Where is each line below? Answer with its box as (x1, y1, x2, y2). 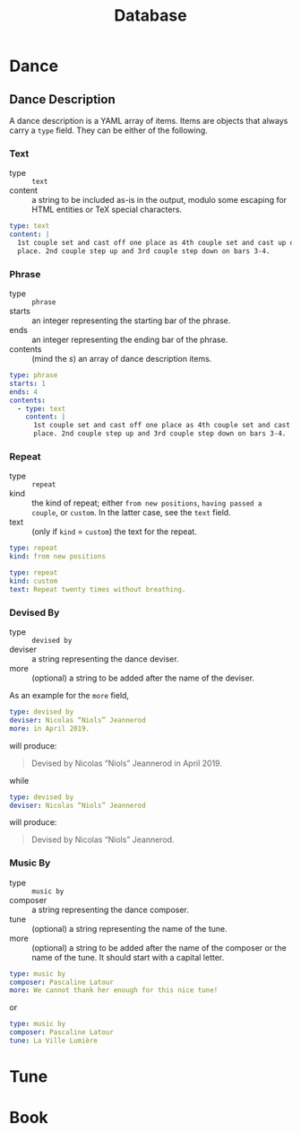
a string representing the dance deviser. (31, 654, 179, 664)
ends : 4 (9, 387, 39, 396)
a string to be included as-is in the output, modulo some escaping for (31, 195, 288, 206)
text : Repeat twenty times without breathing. (9, 584, 186, 593)
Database (114, 5, 187, 26)
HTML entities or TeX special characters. (31, 204, 182, 215)
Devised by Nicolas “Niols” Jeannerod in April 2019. (30, 758, 222, 769)
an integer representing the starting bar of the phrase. (31, 315, 231, 326)
